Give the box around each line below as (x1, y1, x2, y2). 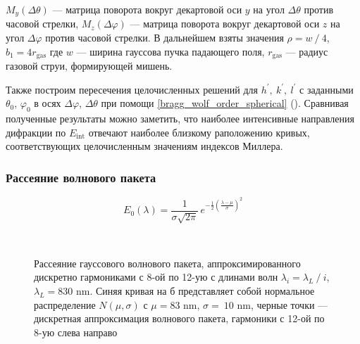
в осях (34, 96, 61, 110)
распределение (34, 297, 96, 312)
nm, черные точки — (237, 297, 328, 312)
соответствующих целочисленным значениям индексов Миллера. (6, 139, 283, 153)
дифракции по (6, 125, 66, 139)
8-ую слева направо (34, 324, 118, 339)
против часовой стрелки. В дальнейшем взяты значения (45, 30, 284, 45)
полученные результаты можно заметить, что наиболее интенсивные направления (6, 111, 354, 126)
